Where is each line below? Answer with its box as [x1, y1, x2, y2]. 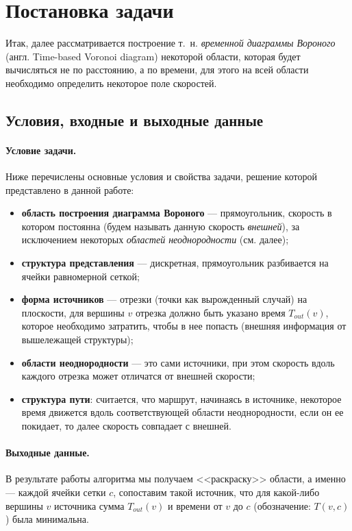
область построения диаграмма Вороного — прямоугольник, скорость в [21, 206, 332, 220]
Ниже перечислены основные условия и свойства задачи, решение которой [5, 169, 317, 184]
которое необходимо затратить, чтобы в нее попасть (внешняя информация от [21, 319, 347, 333]
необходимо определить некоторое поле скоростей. [5, 75, 217, 90]
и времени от [167, 498, 223, 513]
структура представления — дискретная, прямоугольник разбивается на [21, 256, 329, 270]
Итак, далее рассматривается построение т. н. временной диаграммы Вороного [5, 36, 336, 50]
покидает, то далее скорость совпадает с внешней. [21, 418, 231, 432]
